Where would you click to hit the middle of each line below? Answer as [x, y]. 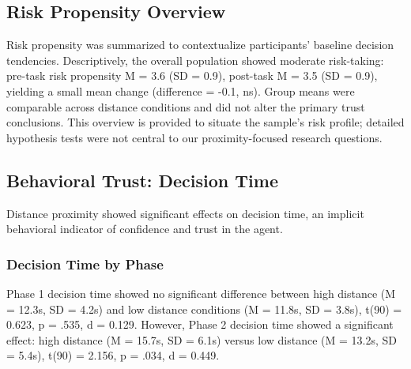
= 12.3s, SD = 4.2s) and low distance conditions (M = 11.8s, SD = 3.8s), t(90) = [204, 309]
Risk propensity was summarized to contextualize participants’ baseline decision [200, 45]
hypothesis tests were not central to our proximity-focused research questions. [194, 137]
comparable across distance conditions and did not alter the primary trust [186, 106]
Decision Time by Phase [85, 264]
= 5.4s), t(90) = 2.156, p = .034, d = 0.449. [113, 355]
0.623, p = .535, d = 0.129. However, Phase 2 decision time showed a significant [200, 324]
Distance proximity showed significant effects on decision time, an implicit [185, 213]
